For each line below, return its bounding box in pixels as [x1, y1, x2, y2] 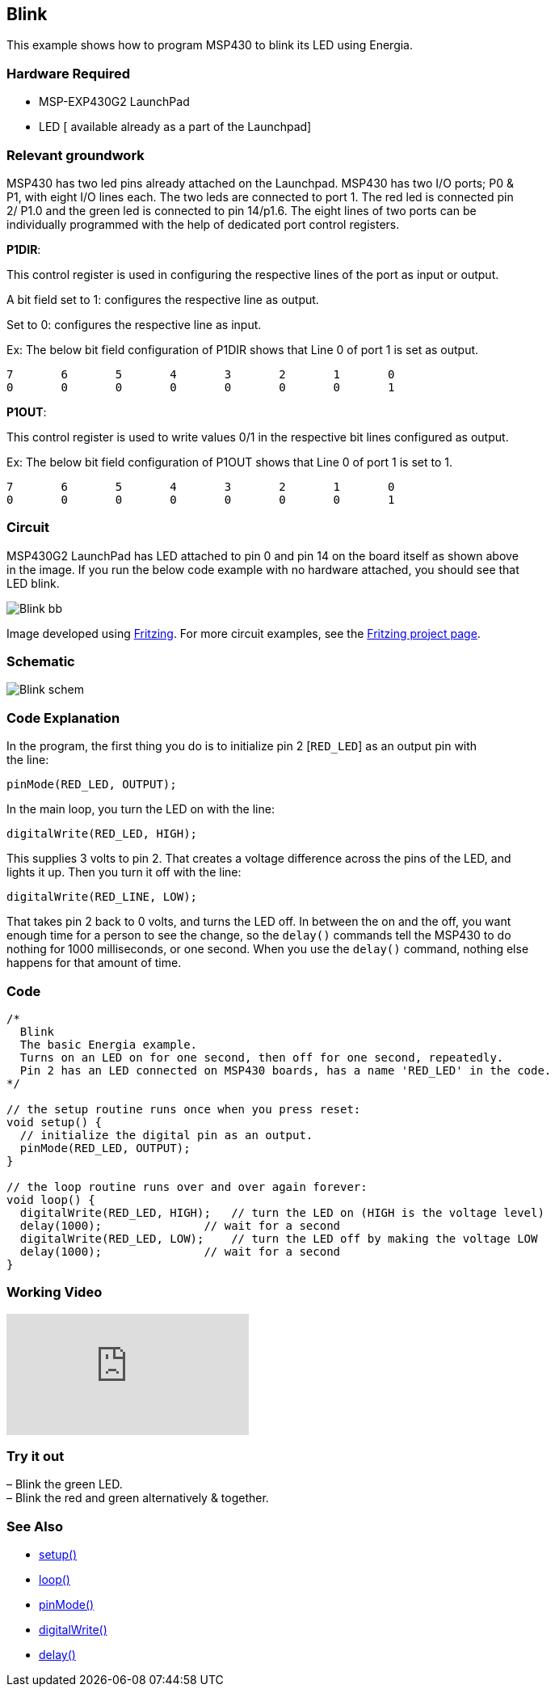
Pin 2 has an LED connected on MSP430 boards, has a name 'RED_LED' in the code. [19, 1063, 552, 1077]
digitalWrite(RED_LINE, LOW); [6, 890, 198, 904]
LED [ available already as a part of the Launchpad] [39, 120, 312, 134]
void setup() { [6, 1115, 103, 1129]
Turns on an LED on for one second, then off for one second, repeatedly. [19, 1050, 504, 1064]
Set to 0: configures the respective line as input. [6, 317, 262, 331]
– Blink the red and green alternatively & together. [6, 1491, 269, 1505]
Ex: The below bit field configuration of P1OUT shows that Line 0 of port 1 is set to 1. [6, 454, 452, 469]
